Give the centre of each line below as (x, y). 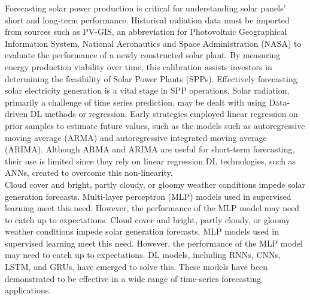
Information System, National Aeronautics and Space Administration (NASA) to (153, 43)
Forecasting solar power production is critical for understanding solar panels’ (145, 8)
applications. (28, 290)
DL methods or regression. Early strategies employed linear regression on (164, 114)
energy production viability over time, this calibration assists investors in (139, 66)
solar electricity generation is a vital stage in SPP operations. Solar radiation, (147, 90)
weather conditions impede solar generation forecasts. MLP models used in (142, 231)
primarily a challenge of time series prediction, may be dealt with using (136, 102)
